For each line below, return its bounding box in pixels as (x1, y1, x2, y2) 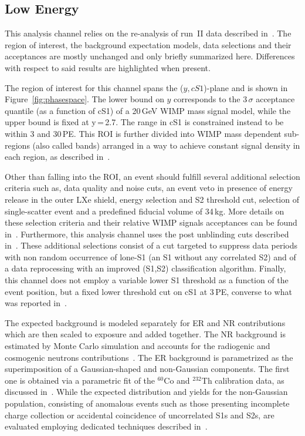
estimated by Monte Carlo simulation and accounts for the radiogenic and (5, 340, 270, 352)
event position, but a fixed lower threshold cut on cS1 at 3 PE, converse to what (5, 285, 292, 297)
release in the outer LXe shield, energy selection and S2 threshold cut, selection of (5, 193, 299, 205)
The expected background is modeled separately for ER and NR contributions (5, 316, 286, 328)
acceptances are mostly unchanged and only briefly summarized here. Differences (5, 50, 295, 62)
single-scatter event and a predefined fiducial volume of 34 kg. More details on (5, 204, 284, 217)
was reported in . (5, 297, 67, 309)
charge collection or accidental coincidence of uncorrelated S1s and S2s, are (5, 408, 274, 421)
